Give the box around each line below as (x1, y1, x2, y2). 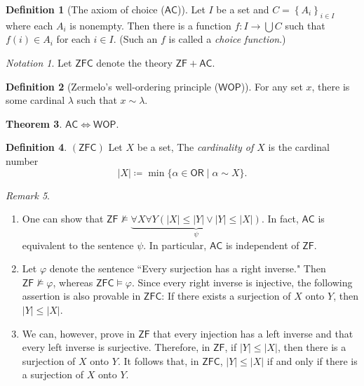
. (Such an (113, 32, 158, 46)
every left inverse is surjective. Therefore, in (22, 340, 210, 354)
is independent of (225, 237, 299, 252)
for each (56, 32, 90, 46)
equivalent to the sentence (22, 237, 134, 252)
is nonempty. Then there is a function (69, 18, 231, 32)
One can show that (22, 211, 104, 226)
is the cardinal (268, 140, 330, 154)
